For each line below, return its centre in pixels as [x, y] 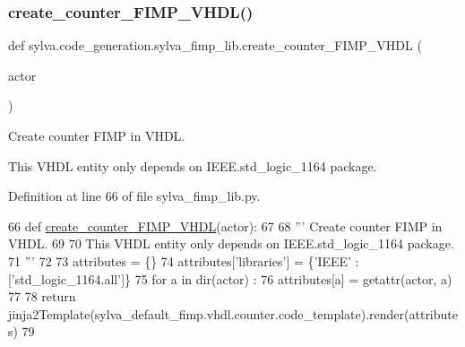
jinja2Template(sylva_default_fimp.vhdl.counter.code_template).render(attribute [233, 313]
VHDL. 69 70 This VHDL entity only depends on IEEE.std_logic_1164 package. [231, 243]
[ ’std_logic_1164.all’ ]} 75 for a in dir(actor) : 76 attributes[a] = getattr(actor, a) [230, 278]
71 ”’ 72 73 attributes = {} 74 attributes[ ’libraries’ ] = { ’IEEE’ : [184, 260]
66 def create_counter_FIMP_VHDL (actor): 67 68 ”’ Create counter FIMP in [225, 226]
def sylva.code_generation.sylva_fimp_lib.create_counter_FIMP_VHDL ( [215, 45]
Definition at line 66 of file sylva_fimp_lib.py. [134, 196]
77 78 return [42, 296]
